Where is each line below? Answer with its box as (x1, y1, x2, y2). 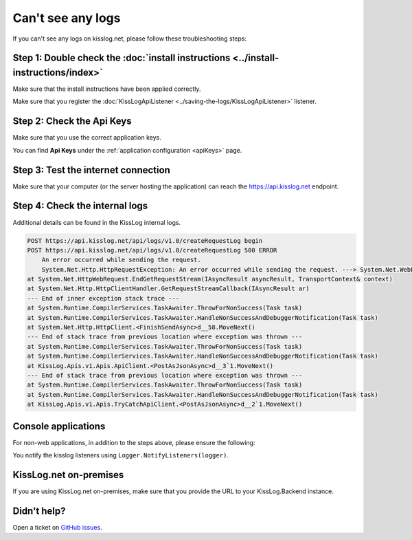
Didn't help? (12, 505, 66, 517)
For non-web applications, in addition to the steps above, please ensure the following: (12, 438, 255, 446)
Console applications (12, 420, 106, 432)
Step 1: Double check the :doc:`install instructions (12, 52, 231, 64)
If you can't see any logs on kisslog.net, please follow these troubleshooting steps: (12, 34, 247, 43)
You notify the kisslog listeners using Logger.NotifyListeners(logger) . (12, 451, 229, 460)
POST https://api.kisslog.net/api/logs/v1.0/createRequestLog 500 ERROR (27, 246, 277, 254)
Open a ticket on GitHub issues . (12, 523, 102, 531)
